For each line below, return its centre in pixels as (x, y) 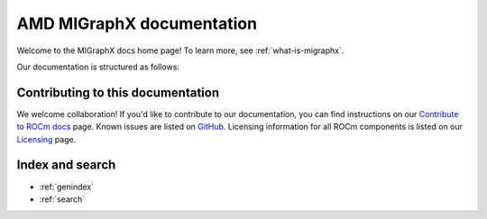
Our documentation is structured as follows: (98, 67)
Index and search (66, 165)
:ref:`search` (62, 199)
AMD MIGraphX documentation (137, 23)
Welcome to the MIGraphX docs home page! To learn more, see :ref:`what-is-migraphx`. (180, 50)
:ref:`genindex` (67, 187)
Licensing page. (46, 139)
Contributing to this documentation (118, 92)
